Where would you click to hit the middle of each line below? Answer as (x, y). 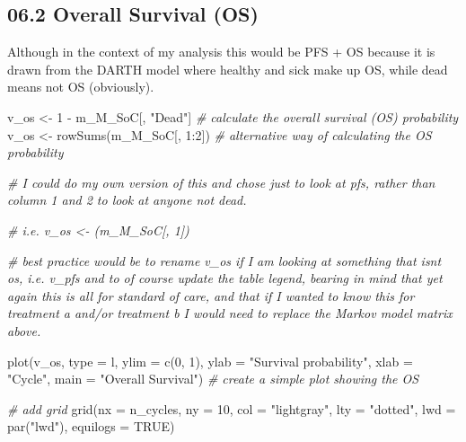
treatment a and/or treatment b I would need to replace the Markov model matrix (230, 313)
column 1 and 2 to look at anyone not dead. (127, 200)
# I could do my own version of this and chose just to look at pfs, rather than (221, 182)
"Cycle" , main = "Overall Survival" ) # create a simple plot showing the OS (213, 379)
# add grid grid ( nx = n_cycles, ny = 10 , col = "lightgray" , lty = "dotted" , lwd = (232, 408)
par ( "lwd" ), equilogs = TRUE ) (91, 426)
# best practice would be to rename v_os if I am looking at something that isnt (224, 260)
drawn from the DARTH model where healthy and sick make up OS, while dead (228, 69)
